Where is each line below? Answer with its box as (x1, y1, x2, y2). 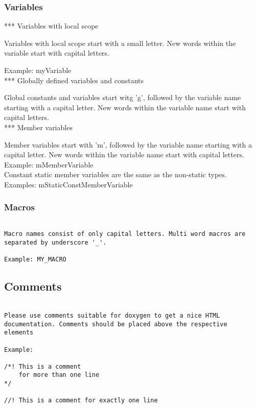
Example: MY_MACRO (4, 256, 66, 263)
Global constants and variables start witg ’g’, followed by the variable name (4, 92, 241, 103)
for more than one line (18, 371, 100, 379)
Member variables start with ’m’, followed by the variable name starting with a (4, 139, 252, 150)
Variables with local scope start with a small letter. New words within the (4, 37, 236, 48)
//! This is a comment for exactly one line (4, 397, 158, 404)
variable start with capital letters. (4, 47, 109, 58)
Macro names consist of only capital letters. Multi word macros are (4, 230, 246, 238)
